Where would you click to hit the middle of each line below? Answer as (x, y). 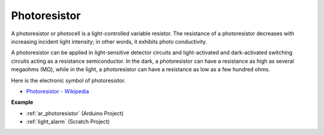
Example (22, 102)
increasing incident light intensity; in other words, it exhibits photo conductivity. (109, 41)
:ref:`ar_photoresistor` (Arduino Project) (75, 113)
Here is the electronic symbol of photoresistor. (68, 80)
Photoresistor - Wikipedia (58, 91)
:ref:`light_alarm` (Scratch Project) (68, 122)
